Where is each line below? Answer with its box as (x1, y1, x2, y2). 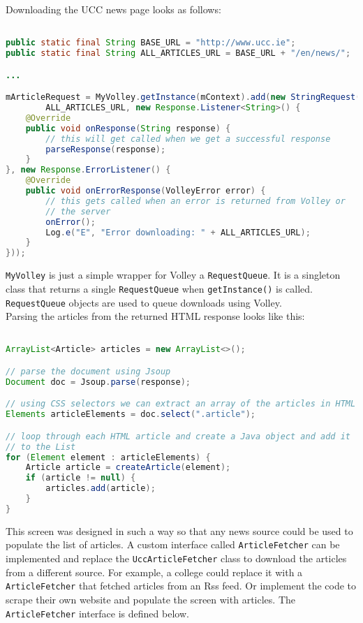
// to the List (6, 441, 76, 452)
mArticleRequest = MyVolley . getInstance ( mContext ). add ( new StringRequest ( (6, 92, 361, 103)
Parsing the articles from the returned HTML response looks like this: (6, 309, 305, 323)
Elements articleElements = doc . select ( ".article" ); (6, 409, 256, 420)
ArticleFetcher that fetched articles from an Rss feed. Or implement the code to (6, 578, 357, 593)
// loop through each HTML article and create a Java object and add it (6, 431, 350, 441)
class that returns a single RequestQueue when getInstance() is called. (6, 281, 313, 295)
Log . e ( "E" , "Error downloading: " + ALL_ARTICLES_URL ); (45, 227, 311, 237)
